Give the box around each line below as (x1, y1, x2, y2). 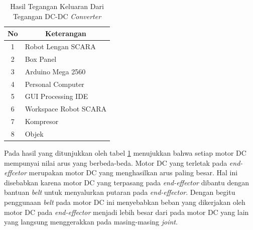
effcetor (4, 167, 27, 178)
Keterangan (45, 28, 86, 39)
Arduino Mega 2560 (25, 66, 86, 76)
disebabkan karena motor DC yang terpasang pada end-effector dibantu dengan (4, 177, 249, 187)
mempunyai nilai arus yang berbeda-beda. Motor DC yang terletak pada (4, 157, 227, 168)
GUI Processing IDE (25, 91, 88, 101)
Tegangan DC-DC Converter (13, 11, 101, 21)
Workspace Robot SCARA (25, 103, 106, 114)
